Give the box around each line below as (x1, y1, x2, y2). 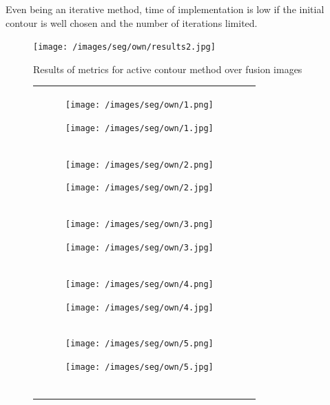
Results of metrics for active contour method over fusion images (33, 61, 302, 76)
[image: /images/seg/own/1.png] (65, 100, 214, 110)
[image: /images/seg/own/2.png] (65, 159, 214, 170)
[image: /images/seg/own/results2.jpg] (33, 42, 216, 52)
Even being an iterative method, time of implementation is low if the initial (6, 2, 324, 16)
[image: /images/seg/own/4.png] (65, 279, 214, 289)
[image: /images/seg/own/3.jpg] (65, 242, 214, 253)
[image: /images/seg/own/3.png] (65, 219, 214, 230)
